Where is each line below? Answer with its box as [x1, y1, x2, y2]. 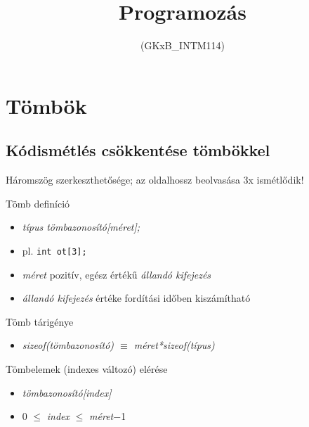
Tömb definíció [6, 196, 70, 210]
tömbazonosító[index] [22, 385, 112, 400]
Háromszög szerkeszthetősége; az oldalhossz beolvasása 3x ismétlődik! [6, 172, 304, 187]
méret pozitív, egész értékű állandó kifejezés [22, 267, 211, 281]
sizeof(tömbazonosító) [22, 338, 114, 352]
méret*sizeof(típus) [133, 338, 215, 352]
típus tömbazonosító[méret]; [22, 219, 140, 234]
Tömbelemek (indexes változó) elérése [6, 361, 168, 376]
